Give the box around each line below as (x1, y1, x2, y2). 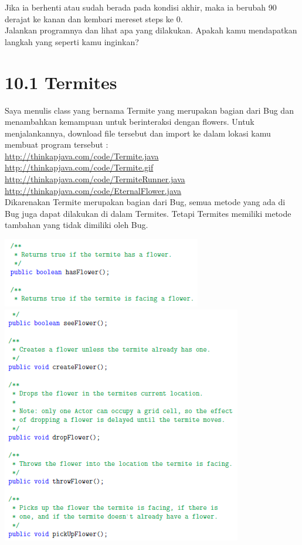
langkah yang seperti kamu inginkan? (5, 35, 139, 47)
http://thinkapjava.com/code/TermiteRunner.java (5, 173, 185, 185)
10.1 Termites (5, 70, 117, 94)
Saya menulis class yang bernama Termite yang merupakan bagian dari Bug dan (5, 104, 294, 116)
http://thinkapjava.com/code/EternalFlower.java (5, 184, 182, 196)
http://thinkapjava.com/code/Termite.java (5, 149, 159, 162)
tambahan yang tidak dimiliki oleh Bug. (5, 219, 148, 231)
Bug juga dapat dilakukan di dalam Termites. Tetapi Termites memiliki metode (5, 207, 291, 219)
